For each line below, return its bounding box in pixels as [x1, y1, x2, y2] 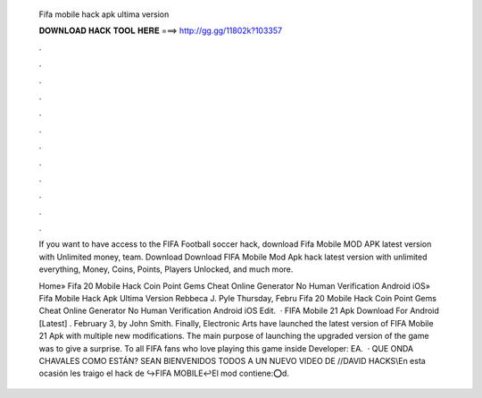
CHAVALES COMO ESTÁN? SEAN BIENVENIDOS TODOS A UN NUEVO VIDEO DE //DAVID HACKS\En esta [38, 355, 426, 366]
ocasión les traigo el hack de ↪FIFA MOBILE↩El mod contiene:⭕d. [38, 368, 290, 379]
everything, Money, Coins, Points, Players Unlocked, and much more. [38, 264, 294, 275]
